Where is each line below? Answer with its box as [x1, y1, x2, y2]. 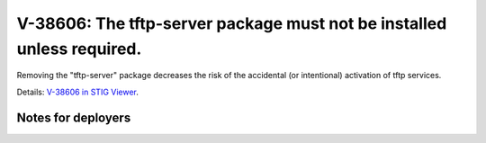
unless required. [16, 39, 142, 58]
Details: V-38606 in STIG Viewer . [16, 86, 139, 97]
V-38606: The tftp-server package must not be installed [16, 13, 447, 33]
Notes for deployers [16, 110, 131, 125]
